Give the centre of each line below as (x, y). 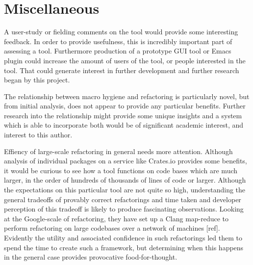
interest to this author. (38, 135)
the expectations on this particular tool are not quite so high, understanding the (125, 190)
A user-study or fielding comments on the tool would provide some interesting (121, 32)
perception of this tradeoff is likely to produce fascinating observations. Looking (124, 209)
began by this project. (37, 80)
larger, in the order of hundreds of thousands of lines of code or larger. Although (125, 180)
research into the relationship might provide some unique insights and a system (123, 115)
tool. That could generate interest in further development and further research (122, 70)
